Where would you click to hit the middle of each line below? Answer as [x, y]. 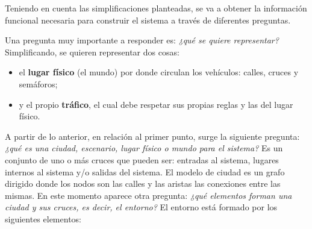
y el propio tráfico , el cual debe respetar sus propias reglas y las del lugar [156, 104]
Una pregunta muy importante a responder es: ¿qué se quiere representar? [142, 40]
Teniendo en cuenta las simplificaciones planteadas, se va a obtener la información [156, 8]
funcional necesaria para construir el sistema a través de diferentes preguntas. [148, 20]
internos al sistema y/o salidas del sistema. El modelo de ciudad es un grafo [145, 171]
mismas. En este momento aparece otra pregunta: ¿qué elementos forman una [148, 195]
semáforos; [38, 83]
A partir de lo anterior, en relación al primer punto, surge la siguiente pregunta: [152, 136]
